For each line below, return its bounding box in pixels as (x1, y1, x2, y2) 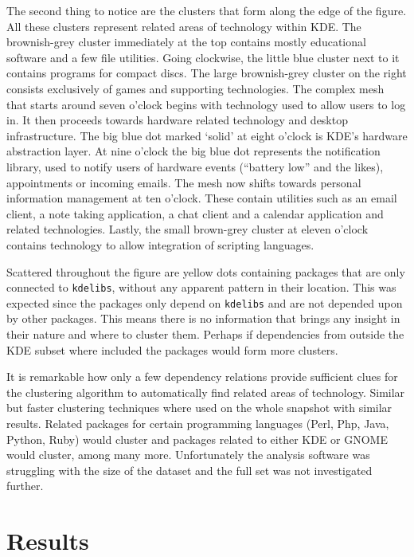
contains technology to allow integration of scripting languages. (6, 236, 314, 253)
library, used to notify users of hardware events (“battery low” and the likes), (6, 158, 384, 175)
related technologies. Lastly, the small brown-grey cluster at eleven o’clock (6, 221, 369, 237)
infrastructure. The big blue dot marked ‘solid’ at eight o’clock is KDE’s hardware (6, 127, 408, 143)
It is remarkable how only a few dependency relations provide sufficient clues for (6, 368, 398, 385)
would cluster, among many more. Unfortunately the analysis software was (6, 446, 370, 463)
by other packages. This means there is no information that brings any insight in (6, 310, 400, 327)
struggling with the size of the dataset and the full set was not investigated (6, 461, 373, 478)
